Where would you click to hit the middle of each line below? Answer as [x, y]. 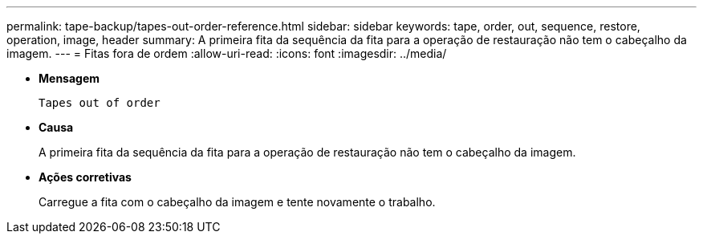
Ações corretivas [85, 177]
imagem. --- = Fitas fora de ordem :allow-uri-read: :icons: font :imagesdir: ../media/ [227, 53]
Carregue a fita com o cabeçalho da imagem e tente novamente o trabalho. [237, 202]
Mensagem [69, 78]
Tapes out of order [100, 103]
